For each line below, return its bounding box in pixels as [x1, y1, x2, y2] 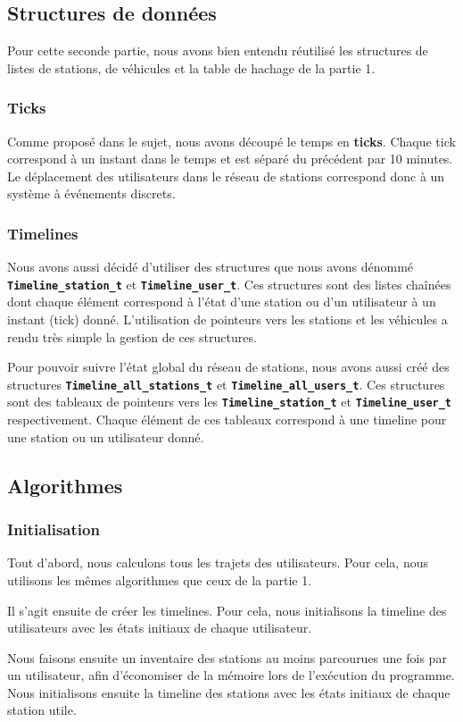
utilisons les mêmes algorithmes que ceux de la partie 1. [7, 570, 312, 589]
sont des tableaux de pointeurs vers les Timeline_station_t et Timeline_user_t [7, 392, 452, 411]
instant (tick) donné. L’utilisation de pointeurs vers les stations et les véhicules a [7, 310, 448, 329]
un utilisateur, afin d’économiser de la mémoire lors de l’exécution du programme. [7, 666, 455, 684]
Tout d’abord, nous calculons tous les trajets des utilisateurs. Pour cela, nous [7, 553, 429, 572]
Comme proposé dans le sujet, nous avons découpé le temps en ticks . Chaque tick [7, 131, 456, 150]
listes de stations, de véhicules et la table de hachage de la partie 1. [7, 58, 376, 77]
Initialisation [7, 518, 100, 541]
